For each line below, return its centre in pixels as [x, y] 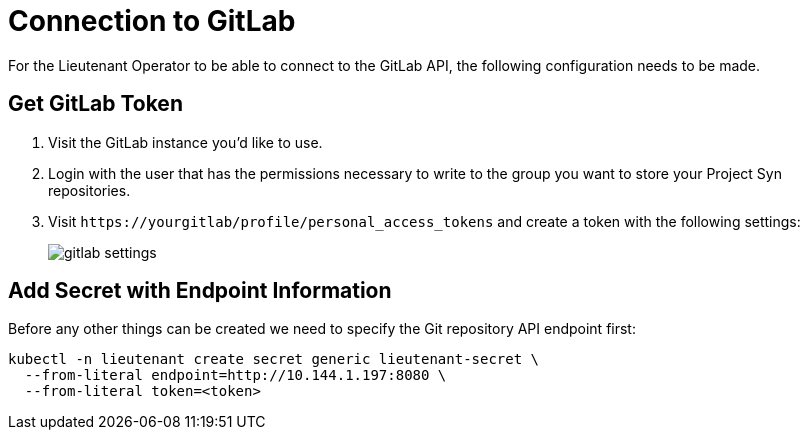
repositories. [89, 190]
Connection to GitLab [152, 21]
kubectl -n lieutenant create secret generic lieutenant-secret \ [274, 359]
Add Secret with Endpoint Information [200, 291]
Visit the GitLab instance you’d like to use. [185, 142]
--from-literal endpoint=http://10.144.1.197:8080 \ [235, 375]
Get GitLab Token [95, 104]
